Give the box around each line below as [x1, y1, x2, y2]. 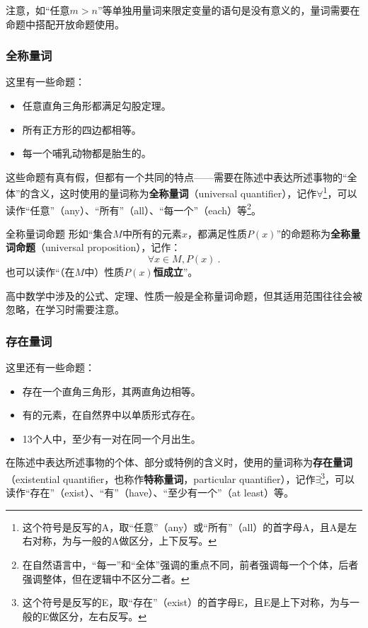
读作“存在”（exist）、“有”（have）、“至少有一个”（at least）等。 [6, 485, 294, 500]
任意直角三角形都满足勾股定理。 [22, 98, 171, 112]
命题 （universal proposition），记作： [15, 240, 181, 255]
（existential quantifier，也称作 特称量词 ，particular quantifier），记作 [6, 471, 316, 486]
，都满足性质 [187, 226, 247, 240]
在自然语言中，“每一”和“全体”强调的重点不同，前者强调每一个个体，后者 [22, 557, 359, 572]
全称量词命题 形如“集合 [6, 226, 113, 240]
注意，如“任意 [6, 3, 70, 17]
